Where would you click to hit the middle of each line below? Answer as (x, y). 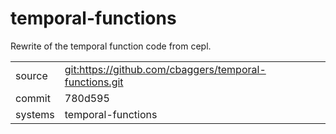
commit (33, 98)
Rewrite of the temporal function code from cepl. (111, 46)
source (31, 75)
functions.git (94, 82)
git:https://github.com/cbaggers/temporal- (165, 69)
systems (35, 114)
